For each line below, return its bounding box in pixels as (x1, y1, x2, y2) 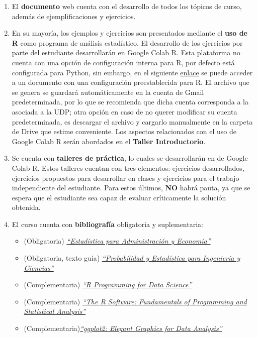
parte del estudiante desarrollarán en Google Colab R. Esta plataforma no (12, 47, 240, 58)
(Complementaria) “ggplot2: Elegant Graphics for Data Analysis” (24, 323, 222, 333)
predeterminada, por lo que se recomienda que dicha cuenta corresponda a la (12, 96, 248, 107)
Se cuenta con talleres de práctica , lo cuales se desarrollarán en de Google (12, 153, 248, 163)
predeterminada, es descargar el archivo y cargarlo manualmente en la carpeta (12, 116, 253, 127)
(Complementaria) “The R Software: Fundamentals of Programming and (24, 296, 247, 306)
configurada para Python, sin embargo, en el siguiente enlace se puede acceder (12, 67, 253, 77)
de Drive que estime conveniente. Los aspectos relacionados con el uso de (12, 126, 236, 137)
